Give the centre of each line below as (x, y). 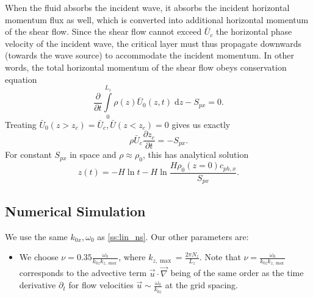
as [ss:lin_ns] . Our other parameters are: (173, 236)
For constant (28, 154)
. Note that (220, 257)
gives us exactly (201, 124)
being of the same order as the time (237, 273)
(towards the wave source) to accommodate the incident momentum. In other (149, 55)
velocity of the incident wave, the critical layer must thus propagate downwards (153, 43)
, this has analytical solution (196, 154)
